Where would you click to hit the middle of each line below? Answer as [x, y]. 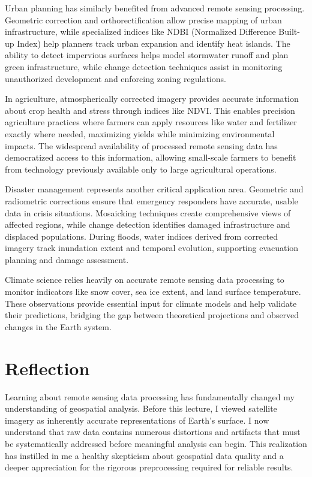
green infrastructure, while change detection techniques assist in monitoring [144, 66]
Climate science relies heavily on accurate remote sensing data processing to [145, 280]
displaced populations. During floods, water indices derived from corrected [141, 236]
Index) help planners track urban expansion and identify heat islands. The [154, 43]
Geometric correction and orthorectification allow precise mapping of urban [143, 19]
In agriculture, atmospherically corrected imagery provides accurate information [152, 99]
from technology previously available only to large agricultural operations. [141, 169]
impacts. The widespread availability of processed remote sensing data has [141, 145]
